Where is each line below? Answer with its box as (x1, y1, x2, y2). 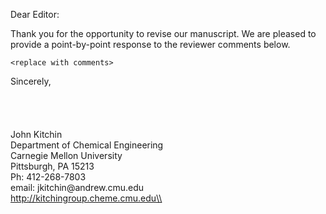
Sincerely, (10, 75, 52, 87)
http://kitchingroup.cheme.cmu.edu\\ (10, 192, 163, 204)
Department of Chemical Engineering (10, 139, 164, 151)
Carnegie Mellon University (10, 150, 123, 161)
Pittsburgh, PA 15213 (10, 160, 95, 172)
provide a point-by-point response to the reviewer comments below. (10, 39, 291, 50)
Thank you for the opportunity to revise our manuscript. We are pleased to (10, 28, 317, 39)
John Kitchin (10, 129, 63, 140)
